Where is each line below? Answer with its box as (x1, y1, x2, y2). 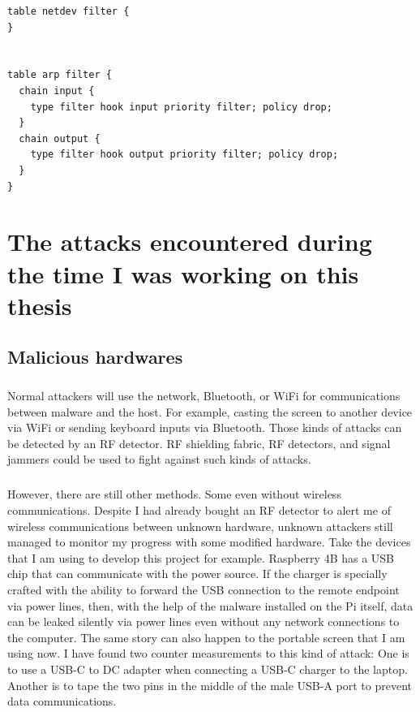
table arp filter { (7, 69, 112, 81)
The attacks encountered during (7, 225, 372, 258)
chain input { (19, 84, 95, 97)
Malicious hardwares (7, 344, 183, 369)
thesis (7, 288, 72, 321)
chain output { (19, 132, 101, 145)
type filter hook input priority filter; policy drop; (30, 101, 332, 113)
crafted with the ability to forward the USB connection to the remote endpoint (7, 580, 400, 598)
